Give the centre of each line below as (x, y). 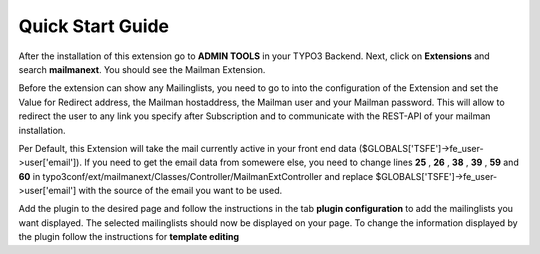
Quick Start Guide (94, 26)
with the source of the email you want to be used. (180, 191)
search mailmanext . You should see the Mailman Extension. (142, 69)
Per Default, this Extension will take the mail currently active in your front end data (187, 148)
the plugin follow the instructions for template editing (129, 237)
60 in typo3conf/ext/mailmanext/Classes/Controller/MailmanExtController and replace (196, 176)
